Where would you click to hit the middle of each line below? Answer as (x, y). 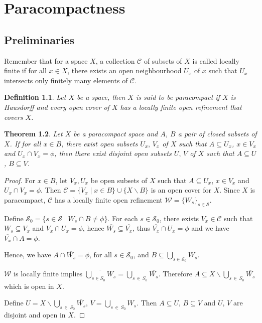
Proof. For (20, 180)
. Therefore (175, 274)
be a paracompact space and (116, 134)
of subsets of (163, 60)
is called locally (216, 60)
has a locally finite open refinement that (181, 107)
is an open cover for (181, 190)
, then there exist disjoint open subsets (113, 153)
